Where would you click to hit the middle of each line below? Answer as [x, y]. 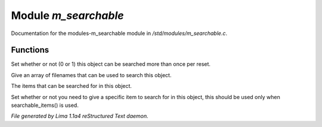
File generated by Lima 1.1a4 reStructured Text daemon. [80, 116]
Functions [30, 50]
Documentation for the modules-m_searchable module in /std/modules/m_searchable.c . [119, 33]
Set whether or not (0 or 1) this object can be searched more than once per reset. [111, 64]
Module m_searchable [68, 15]
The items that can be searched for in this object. [72, 86]
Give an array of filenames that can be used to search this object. [91, 75]
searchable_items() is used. [45, 105]
